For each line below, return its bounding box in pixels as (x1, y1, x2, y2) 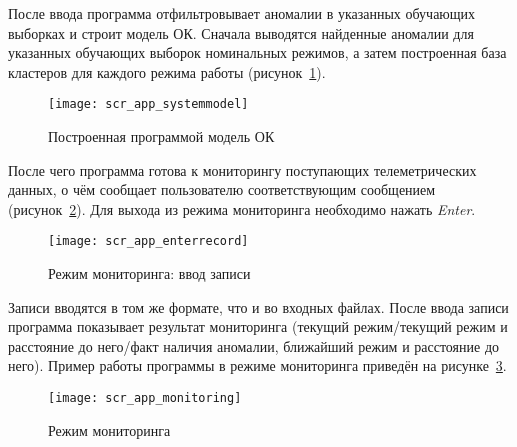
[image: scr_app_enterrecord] (48, 234, 249, 249)
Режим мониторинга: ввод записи (48, 263, 251, 284)
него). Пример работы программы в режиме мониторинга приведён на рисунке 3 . (8, 355, 507, 376)
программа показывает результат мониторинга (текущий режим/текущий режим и (8, 316, 508, 337)
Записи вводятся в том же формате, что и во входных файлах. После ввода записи (8, 296, 509, 317)
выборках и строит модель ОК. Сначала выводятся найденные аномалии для (8, 22, 474, 43)
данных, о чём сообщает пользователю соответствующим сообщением (8, 179, 436, 200)
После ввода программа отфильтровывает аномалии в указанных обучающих (8, 3, 476, 23)
